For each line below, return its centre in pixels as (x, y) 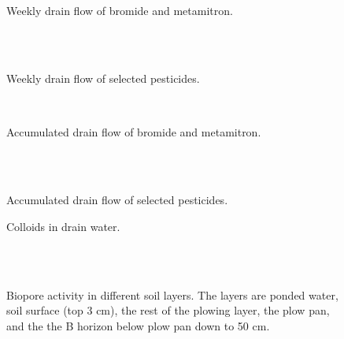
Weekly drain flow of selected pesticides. (103, 78)
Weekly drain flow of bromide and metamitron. (120, 10)
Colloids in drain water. (63, 226)
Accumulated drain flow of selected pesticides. (117, 200)
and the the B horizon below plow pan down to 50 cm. (138, 325)
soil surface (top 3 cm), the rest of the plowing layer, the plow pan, (168, 310)
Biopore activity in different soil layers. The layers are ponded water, (172, 294)
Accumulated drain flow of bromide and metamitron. (134, 131)
